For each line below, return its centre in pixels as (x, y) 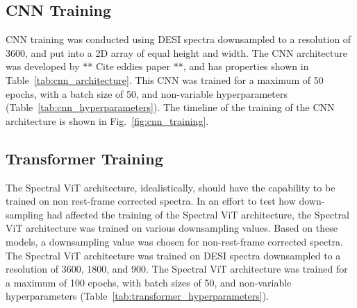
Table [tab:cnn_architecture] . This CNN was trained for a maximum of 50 (165, 79)
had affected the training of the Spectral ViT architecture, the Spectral (198, 214)
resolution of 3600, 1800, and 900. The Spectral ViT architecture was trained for (177, 269)
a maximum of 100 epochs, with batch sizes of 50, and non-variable (149, 282)
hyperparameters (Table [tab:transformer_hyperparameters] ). (138, 296)
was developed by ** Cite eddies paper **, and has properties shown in (157, 66)
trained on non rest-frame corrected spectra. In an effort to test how (151, 201)
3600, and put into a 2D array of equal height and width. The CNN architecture (176, 52)
